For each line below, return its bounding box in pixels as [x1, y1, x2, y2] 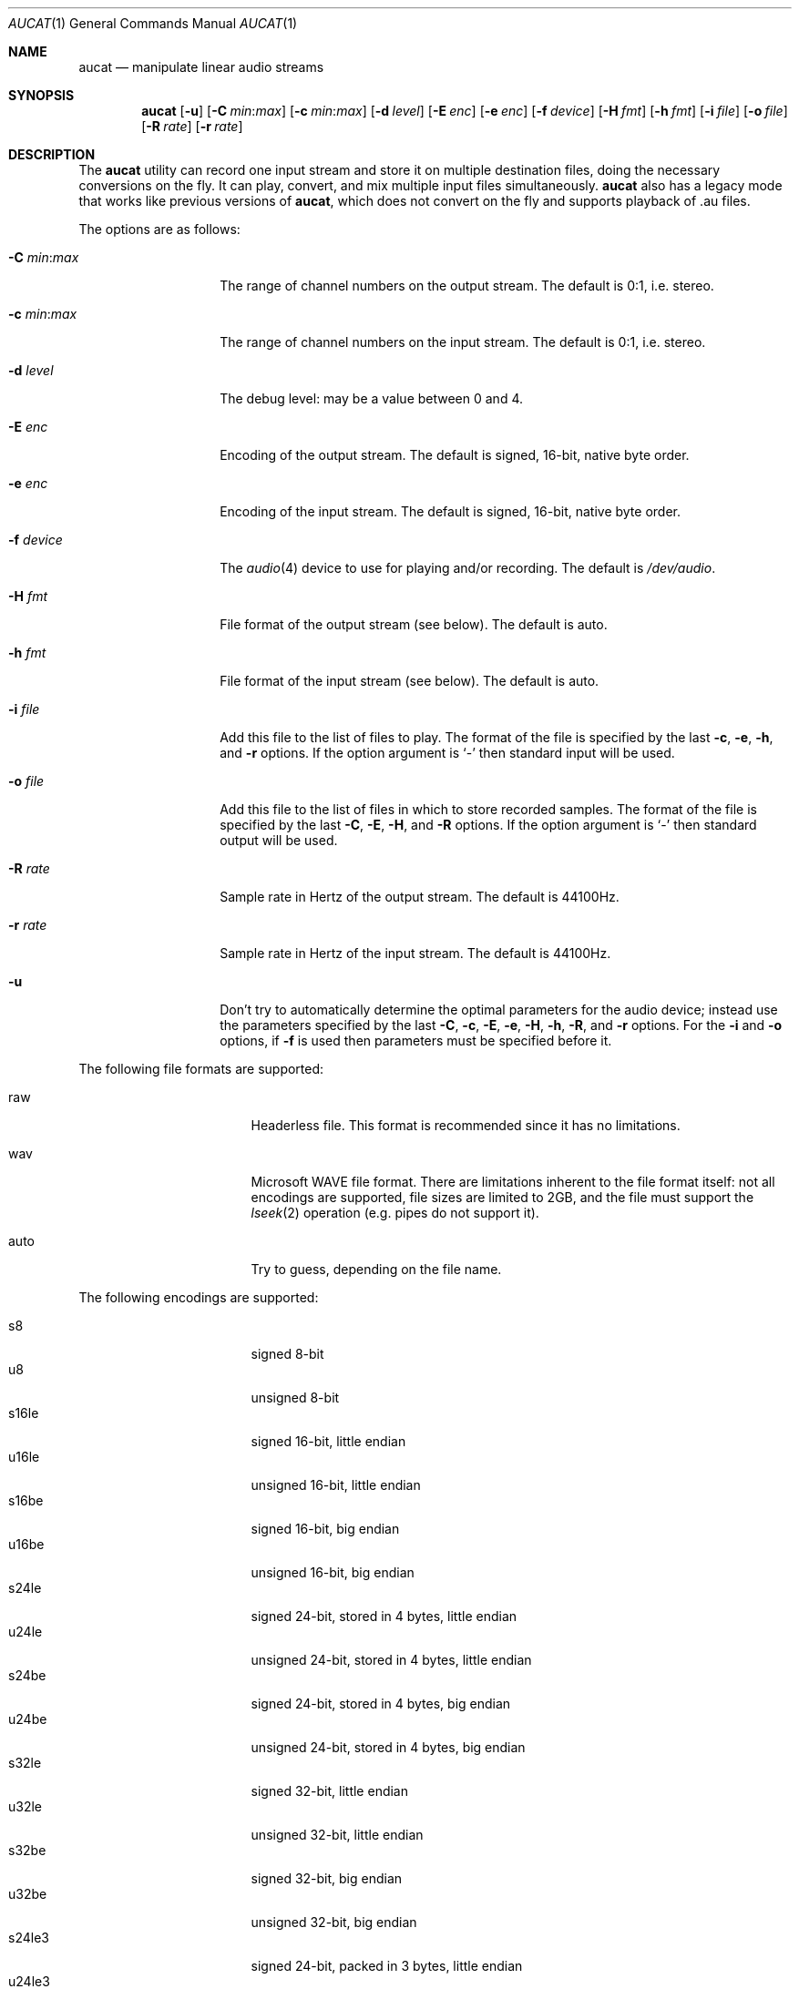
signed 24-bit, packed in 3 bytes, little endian [251, 1958, 523, 1974]
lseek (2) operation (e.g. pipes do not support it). [251, 1205, 539, 1220]
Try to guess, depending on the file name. [251, 1261, 502, 1277]
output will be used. [220, 832, 338, 848]
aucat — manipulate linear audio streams [78, 59, 324, 75]
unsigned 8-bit [251, 1390, 340, 1405]
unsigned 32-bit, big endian [251, 1914, 417, 1930]
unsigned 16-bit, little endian [251, 1477, 421, 1493]
